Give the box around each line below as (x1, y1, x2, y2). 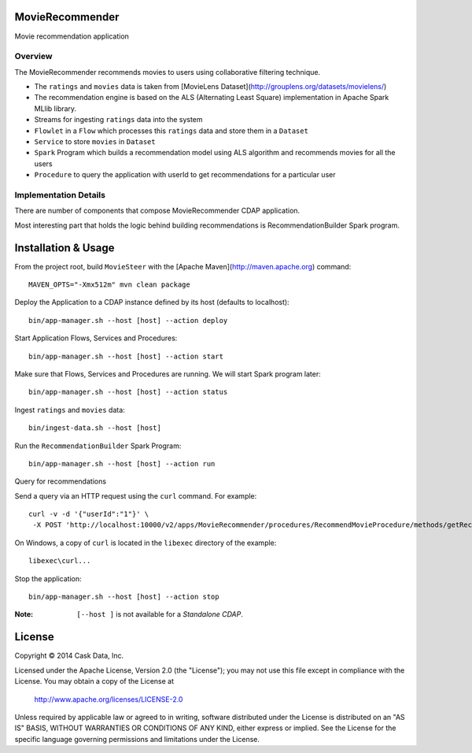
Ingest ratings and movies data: (14, 405, 125, 414)
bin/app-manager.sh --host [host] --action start (28, 351, 224, 361)
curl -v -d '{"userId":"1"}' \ (28, 510, 149, 519)
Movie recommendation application (14, 32, 130, 41)
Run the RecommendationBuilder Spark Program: (14, 441, 182, 451)
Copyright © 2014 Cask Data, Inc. (14, 651, 124, 661)
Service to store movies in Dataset (34, 137, 157, 146)
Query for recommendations (14, 477, 106, 486)
